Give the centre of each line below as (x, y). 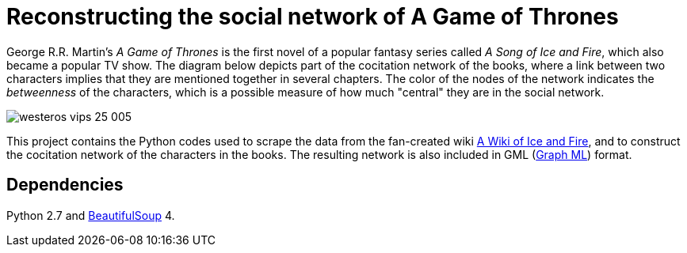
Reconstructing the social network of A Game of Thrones (313, 17)
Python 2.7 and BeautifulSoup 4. (91, 215)
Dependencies (65, 185)
